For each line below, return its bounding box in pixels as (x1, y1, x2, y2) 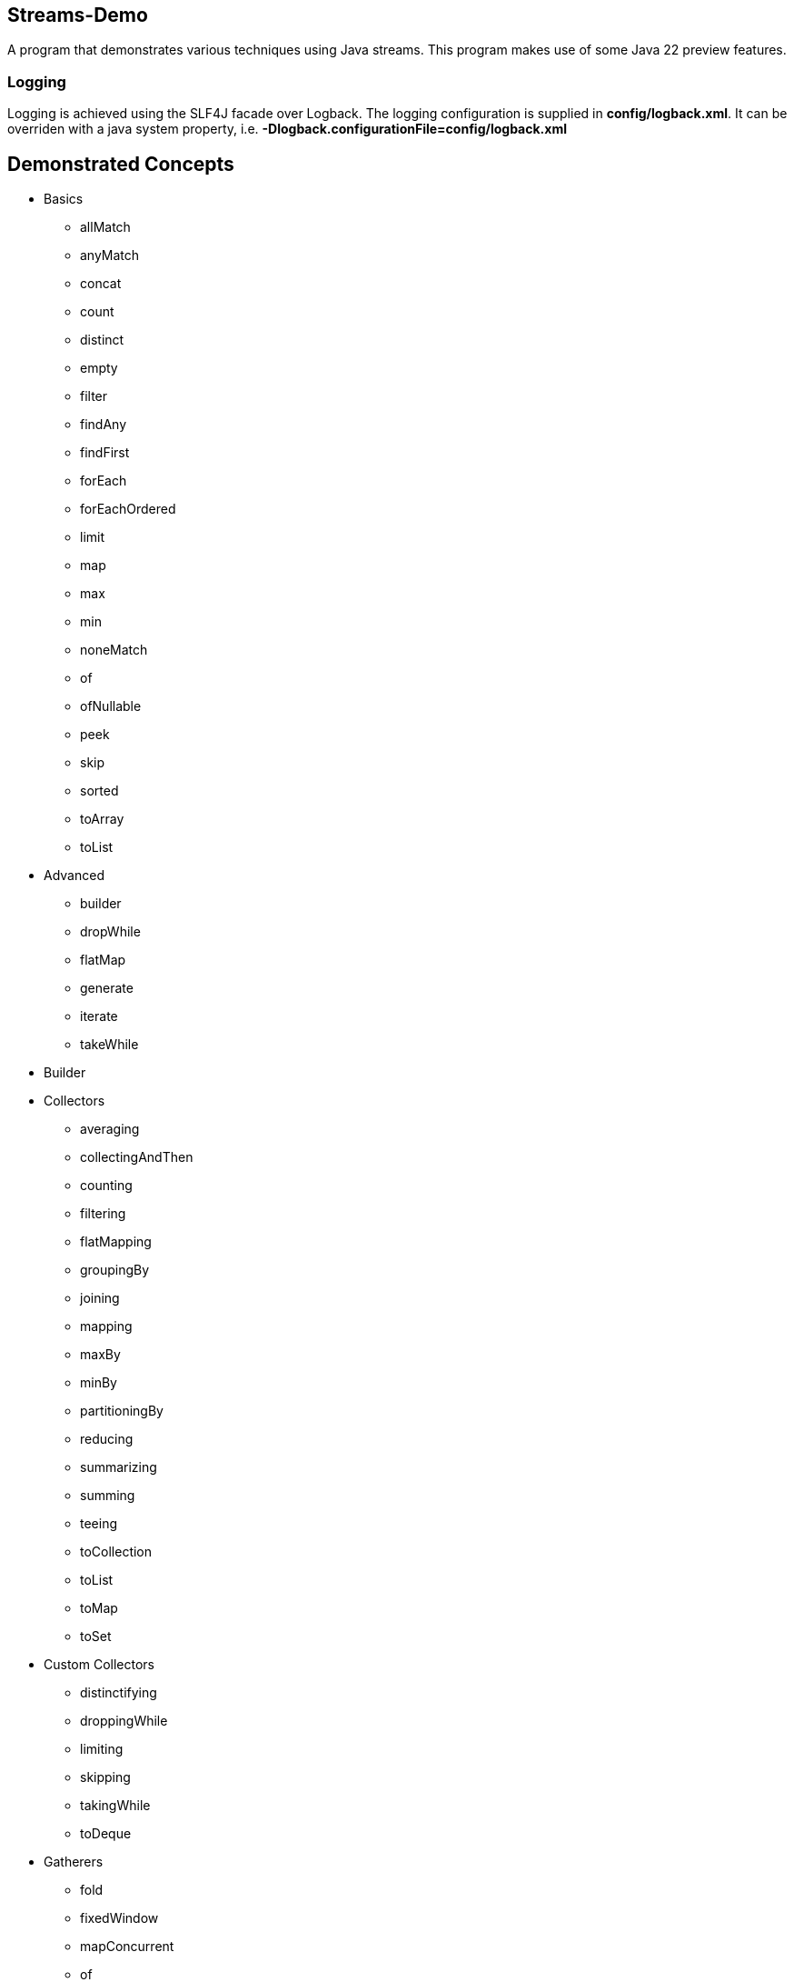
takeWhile (80, 1036, 139, 1053)
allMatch (80, 219, 131, 235)
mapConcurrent (80, 1938, 174, 1955)
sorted (80, 783, 119, 799)
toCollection (80, 1544, 153, 1560)
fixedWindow (80, 1910, 159, 1927)
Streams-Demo (7, 4, 148, 26)
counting (80, 1177, 133, 1194)
